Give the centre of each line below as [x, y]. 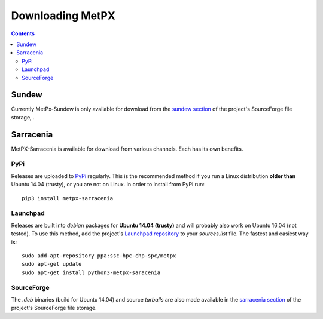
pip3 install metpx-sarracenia [68, 198]
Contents [23, 33]
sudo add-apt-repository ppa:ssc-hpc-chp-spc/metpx [99, 256]
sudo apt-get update [52, 264]
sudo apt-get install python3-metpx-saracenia [91, 272]
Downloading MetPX [63, 16]
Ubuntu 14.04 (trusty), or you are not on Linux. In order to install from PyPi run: [108, 185]
